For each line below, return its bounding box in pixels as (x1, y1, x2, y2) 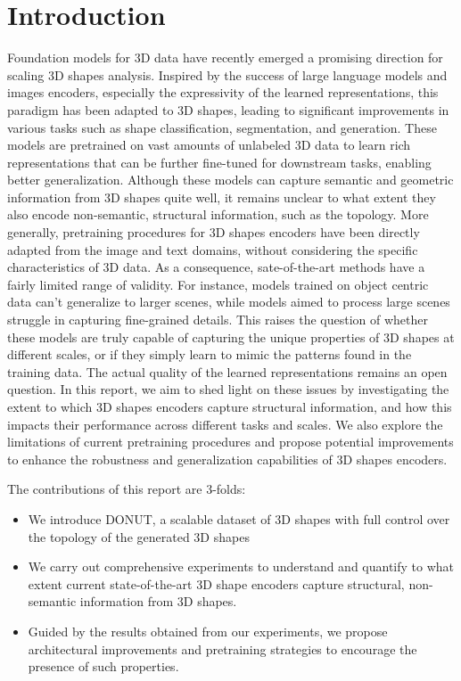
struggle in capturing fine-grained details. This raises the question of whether (7, 310, 429, 329)
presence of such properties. (28, 657, 179, 676)
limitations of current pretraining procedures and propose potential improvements (7, 432, 454, 451)
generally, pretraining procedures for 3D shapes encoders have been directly (7, 223, 420, 242)
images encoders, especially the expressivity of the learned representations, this (7, 83, 439, 102)
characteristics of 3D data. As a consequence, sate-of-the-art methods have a (7, 258, 425, 276)
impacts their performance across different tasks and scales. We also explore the (7, 414, 443, 433)
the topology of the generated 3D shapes (28, 527, 250, 546)
